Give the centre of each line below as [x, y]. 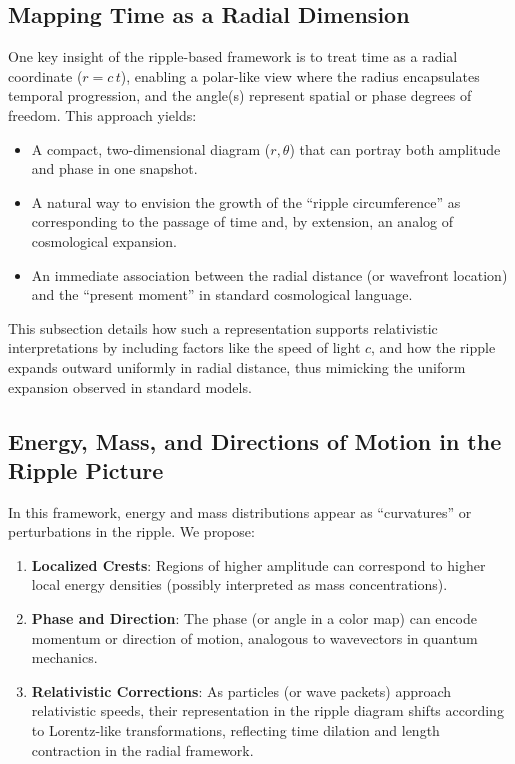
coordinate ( [45, 75]
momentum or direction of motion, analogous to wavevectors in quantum [254, 637]
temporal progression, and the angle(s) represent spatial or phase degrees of [240, 95]
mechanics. [64, 657]
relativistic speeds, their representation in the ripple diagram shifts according [267, 710]
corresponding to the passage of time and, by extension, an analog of [242, 221]
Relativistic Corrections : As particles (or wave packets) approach [241, 690]
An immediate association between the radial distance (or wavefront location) [269, 274]
